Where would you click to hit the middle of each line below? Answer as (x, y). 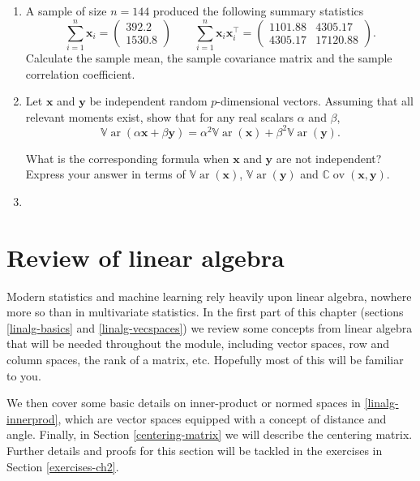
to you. (24, 375)
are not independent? (329, 158)
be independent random (148, 101)
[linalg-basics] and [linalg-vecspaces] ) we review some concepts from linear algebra (210, 327)
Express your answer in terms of (105, 174)
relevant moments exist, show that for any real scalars (160, 116)
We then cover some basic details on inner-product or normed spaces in (184, 403)
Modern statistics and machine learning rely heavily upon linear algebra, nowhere (209, 296)
